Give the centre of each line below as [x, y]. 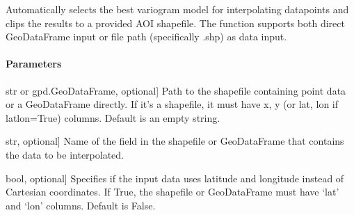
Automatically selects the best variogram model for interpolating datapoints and [177, 9]
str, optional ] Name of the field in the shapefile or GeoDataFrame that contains [175, 141]
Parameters [34, 64]
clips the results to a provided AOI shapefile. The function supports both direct [175, 23]
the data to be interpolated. [65, 154]
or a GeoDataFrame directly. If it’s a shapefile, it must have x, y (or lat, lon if [172, 104]
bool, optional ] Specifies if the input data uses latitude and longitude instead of [175, 178]
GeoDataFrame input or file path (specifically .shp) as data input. [146, 37]
